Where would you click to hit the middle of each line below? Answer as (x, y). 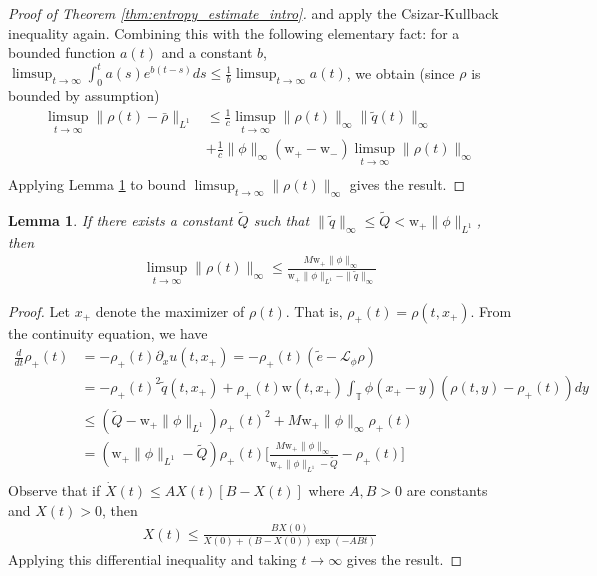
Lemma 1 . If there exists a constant (120, 219)
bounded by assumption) (84, 95)
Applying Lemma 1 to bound (97, 183)
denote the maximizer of (170, 310)
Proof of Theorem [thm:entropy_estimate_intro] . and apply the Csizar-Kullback (253, 13)
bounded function (62, 52)
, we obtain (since (400, 72)
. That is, (314, 310)
